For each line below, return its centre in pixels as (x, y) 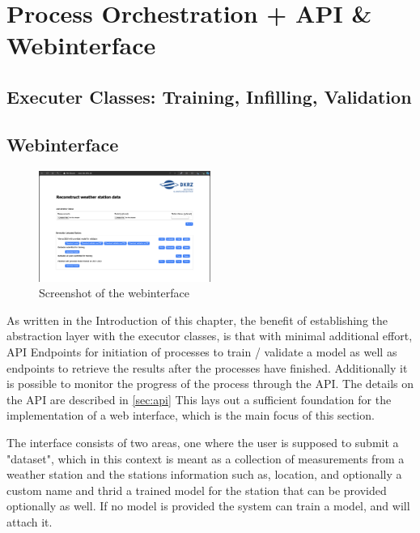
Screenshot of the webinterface (115, 293)
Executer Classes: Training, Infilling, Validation (209, 96)
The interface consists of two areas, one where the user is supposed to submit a (203, 442)
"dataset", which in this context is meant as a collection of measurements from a (206, 458)
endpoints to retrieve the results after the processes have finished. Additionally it (207, 367)
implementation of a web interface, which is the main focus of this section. (191, 415)
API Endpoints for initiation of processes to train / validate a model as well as (202, 351)
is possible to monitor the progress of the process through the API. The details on (210, 384)
